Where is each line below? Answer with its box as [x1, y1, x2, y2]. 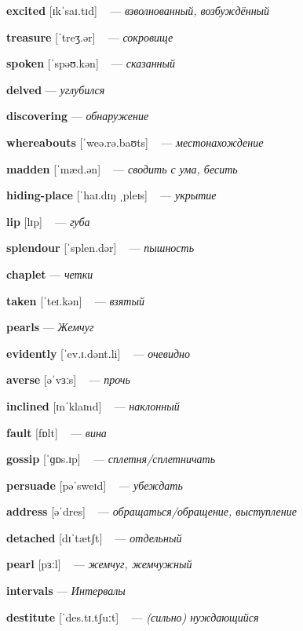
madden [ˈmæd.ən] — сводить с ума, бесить [6, 160, 238, 177]
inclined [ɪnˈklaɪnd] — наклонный [6, 397, 180, 414]
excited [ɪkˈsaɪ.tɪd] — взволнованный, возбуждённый [6, 2, 270, 18]
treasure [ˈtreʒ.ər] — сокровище [6, 28, 173, 45]
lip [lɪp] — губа [6, 213, 90, 229]
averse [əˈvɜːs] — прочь [6, 371, 130, 388]
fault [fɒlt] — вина [6, 424, 107, 440]
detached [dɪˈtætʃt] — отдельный [6, 529, 182, 545]
